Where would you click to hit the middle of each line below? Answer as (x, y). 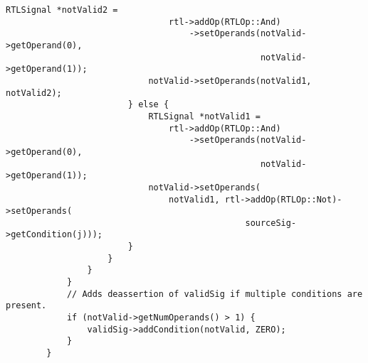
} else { (148, 105)
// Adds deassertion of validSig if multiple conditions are (215, 294)
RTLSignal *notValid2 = (62, 10)
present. (26, 306)
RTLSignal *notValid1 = (204, 116)
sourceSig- (271, 223)
